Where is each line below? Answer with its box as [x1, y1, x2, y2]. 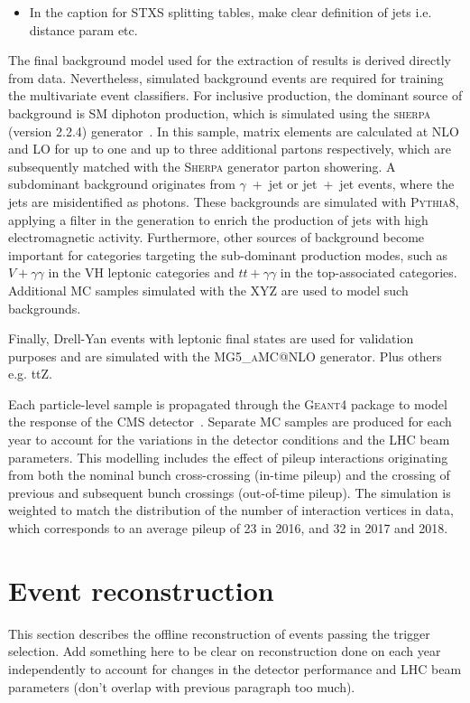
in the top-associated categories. [280, 263, 457, 282]
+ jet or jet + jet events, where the [252, 174, 455, 193]
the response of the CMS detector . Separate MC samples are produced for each [8, 412, 452, 431]
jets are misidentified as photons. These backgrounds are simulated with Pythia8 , [8, 192, 459, 211]
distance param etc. [29, 20, 138, 39]
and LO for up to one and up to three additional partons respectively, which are [8, 139, 451, 158]
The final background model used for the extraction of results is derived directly [8, 51, 451, 70]
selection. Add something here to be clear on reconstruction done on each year [8, 642, 441, 661]
